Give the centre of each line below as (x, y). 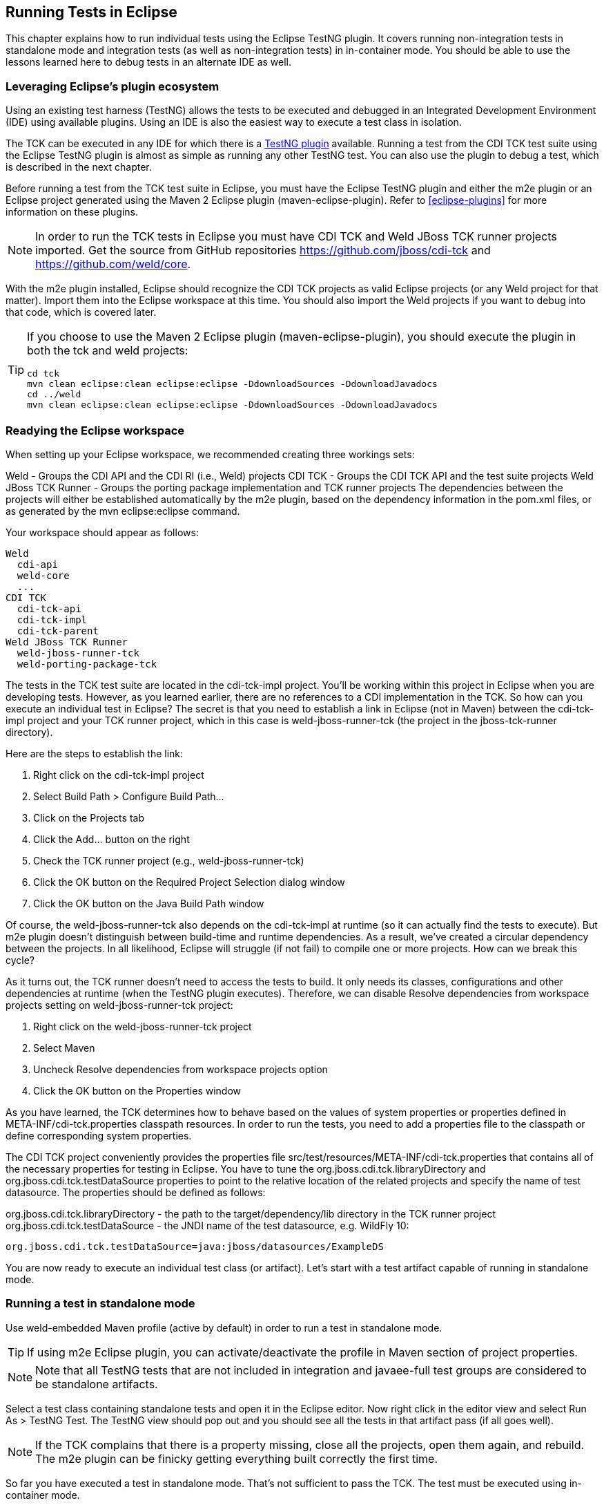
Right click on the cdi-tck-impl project (119, 775)
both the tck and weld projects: (108, 351)
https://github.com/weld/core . (113, 264)
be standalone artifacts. (97, 1384)
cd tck (43, 374)
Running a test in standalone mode (100, 1304)
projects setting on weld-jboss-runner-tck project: (119, 1005)
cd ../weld (54, 395)
